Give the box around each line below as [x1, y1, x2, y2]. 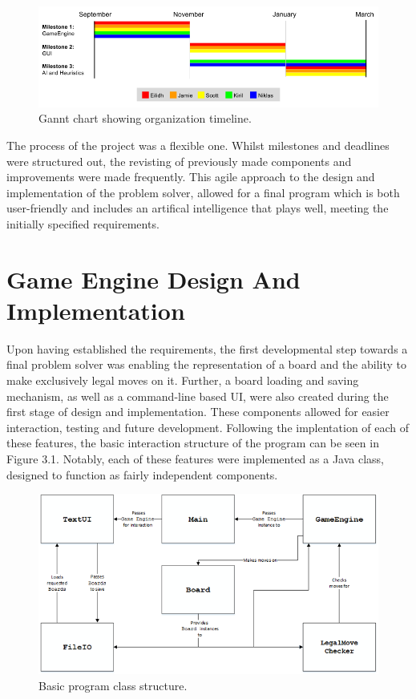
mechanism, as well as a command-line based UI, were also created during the [6, 387, 389, 404]
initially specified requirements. [6, 215, 160, 232]
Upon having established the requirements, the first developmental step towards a [6, 340, 408, 357]
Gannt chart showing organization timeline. [38, 110, 252, 127]
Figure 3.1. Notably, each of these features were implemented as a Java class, [6, 450, 384, 467]
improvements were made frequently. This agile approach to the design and [6, 168, 375, 185]
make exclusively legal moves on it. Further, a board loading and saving [6, 371, 359, 388]
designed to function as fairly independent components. [6, 466, 278, 483]
